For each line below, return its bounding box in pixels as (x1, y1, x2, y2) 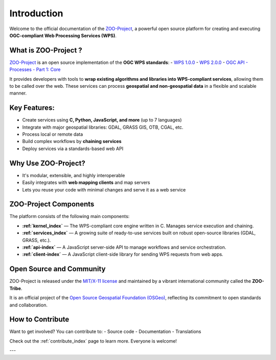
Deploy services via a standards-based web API (22, 146, 124, 152)
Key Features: (9, 104, 55, 112)
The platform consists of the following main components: (9, 213, 130, 220)
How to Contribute (9, 315, 70, 324)
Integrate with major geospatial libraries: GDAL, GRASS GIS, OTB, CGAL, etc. (22, 124, 183, 130)
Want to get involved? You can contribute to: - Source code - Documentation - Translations (9, 328, 201, 334)
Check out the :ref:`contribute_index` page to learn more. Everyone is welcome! (9, 338, 177, 344)
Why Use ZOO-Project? (9, 159, 85, 167)
